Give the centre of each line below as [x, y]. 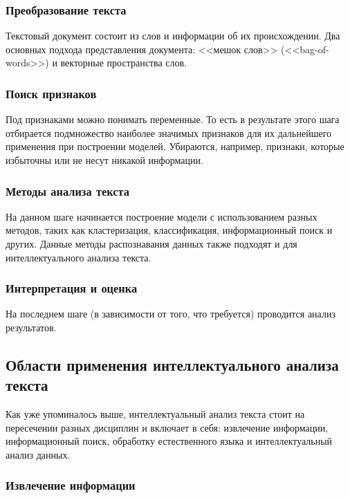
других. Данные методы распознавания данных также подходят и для [151, 243]
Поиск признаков [51, 93]
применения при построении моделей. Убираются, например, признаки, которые [175, 146]
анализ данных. [38, 454]
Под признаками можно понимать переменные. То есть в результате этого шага [173, 119]
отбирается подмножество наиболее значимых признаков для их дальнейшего [169, 132]
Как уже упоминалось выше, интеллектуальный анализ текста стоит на [155, 414]
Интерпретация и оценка [72, 288]
